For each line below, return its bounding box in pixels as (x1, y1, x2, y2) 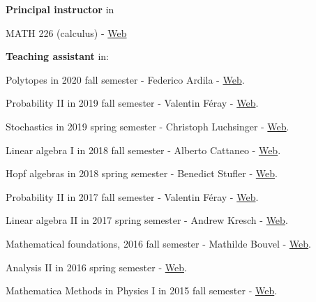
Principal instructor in (6, 2, 114, 16)
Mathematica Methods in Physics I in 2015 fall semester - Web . (6, 283, 278, 298)
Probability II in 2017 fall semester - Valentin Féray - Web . (6, 189, 259, 204)
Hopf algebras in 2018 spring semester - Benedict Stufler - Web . (6, 166, 278, 181)
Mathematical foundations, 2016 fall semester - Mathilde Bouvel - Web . (6, 236, 311, 250)
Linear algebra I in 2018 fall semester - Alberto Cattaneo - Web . (6, 142, 281, 157)
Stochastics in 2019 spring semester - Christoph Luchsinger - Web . (6, 119, 289, 133)
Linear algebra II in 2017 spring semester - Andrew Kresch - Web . (6, 213, 288, 227)
